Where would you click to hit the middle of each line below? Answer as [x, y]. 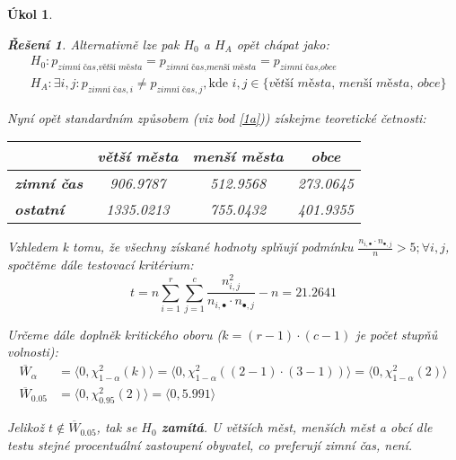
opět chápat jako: [283, 44]
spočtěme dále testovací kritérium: [101, 265]
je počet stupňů [397, 334]
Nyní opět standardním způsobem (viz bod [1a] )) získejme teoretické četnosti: [217, 117]
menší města [238, 156]
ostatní [39, 209]
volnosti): [33, 352]
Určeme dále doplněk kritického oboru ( [115, 334]
